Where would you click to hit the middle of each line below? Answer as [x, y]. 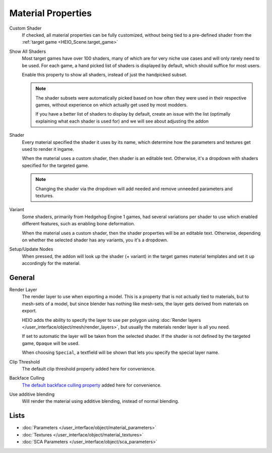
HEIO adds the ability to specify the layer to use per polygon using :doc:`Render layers [111, 320]
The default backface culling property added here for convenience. [92, 385]
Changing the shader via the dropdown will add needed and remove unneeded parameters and [134, 189]
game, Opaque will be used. [51, 343]
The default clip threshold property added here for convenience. [89, 369]
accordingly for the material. [51, 263]
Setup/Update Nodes [31, 249]
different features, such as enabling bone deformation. [79, 224]
